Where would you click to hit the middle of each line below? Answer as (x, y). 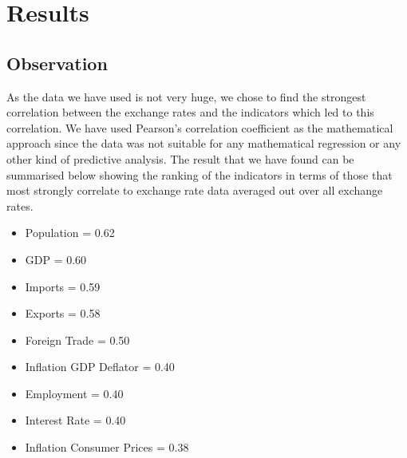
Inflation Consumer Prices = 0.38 (107, 447)
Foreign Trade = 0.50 (77, 340)
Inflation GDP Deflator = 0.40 (100, 367)
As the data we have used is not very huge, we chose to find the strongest (186, 96)
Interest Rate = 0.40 (75, 420)
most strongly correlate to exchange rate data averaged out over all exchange (195, 190)
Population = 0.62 (70, 233)
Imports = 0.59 (63, 286)
